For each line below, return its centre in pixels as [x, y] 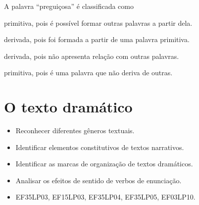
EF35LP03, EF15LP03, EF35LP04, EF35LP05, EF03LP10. [105, 197]
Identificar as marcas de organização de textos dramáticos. [104, 164]
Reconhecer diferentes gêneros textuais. [75, 130]
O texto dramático [68, 107]
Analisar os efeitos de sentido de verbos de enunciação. [99, 180]
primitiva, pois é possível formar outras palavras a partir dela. [98, 23]
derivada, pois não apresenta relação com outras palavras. [92, 56]
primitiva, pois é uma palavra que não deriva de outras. [88, 73]
